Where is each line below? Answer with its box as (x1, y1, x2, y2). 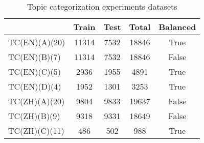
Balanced (158, 21, 196, 33)
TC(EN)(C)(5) (8, 66, 61, 77)
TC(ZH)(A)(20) (8, 95, 65, 107)
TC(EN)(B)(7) (8, 51, 61, 63)
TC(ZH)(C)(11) (8, 125, 64, 136)
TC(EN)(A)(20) (8, 36, 65, 48)
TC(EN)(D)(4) (8, 80, 61, 92)
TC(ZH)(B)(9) (8, 110, 60, 122)
